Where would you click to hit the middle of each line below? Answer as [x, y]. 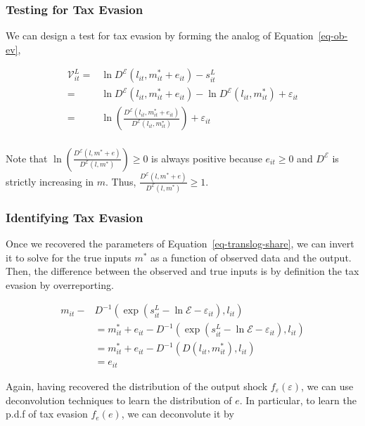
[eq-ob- [333, 35]
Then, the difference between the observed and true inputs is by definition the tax [182, 271]
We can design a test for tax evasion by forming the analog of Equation [160, 35]
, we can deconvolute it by [178, 414]
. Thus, [121, 181]
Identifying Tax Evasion [75, 217]
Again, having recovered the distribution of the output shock [137, 386]
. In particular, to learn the [298, 400]
